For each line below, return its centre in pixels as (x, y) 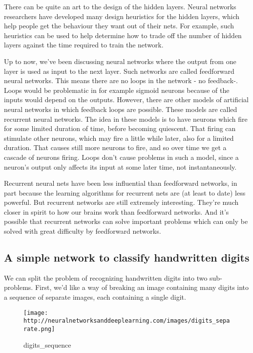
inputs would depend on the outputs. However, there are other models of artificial (126, 99)
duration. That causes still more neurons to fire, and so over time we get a (115, 147)
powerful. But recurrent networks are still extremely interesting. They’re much (121, 202)
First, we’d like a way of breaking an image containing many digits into (142, 287)
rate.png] (39, 329)
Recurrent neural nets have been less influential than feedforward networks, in (121, 183)
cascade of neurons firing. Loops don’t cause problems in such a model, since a (121, 157)
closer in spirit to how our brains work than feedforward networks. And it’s (116, 211)
